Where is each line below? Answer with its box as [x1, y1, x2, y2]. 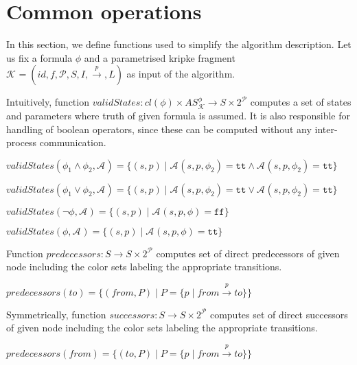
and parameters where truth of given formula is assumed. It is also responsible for [6, 108, 350, 122]
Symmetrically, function [6, 307, 106, 321]
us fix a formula [6, 50, 73, 64]
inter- [314, 121, 338, 136]
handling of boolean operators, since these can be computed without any [6, 121, 312, 136]
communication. [39, 135, 106, 150]
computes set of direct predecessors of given [156, 246, 340, 260]
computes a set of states [250, 95, 352, 109]
